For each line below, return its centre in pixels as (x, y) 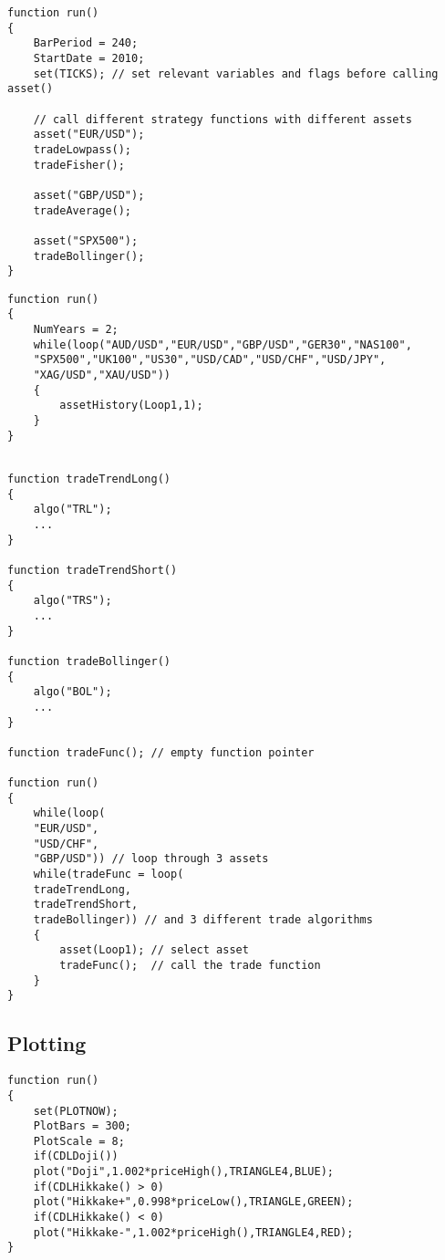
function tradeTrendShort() (93, 570)
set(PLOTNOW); (76, 1111)
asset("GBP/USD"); (89, 195)
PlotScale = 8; (79, 1141)
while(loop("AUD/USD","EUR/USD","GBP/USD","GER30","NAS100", (222, 344)
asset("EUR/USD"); (89, 135)
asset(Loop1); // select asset (154, 950)
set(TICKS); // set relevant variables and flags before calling (236, 73)
